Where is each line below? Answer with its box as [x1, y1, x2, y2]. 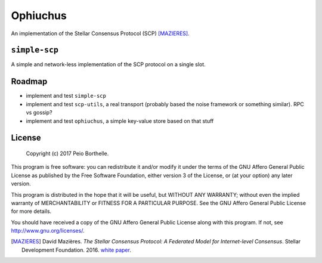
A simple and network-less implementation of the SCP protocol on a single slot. [11, 61, 206, 68]
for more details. [11, 208, 52, 215]
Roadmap [11, 76, 48, 86]
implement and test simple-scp [26, 92, 107, 100]
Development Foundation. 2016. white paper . [21, 246, 131, 253]
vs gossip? [26, 109, 53, 116]
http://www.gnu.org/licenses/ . [11, 227, 85, 234]
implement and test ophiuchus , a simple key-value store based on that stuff [26, 117, 214, 125]
